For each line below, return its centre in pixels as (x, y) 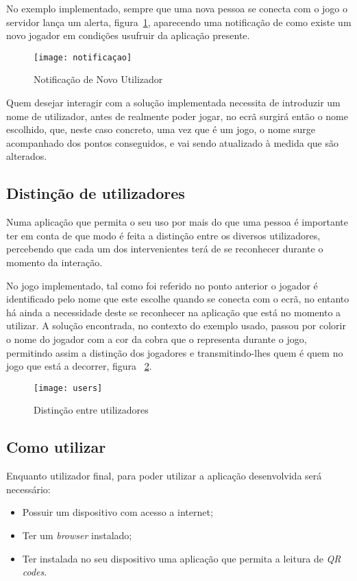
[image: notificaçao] (83, 57)
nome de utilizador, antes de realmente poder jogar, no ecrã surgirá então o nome (177, 116)
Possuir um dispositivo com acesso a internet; (118, 512)
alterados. (27, 156)
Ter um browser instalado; (77, 535)
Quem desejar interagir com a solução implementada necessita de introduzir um (173, 103)
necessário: (28, 489)
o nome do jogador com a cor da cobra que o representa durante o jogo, (157, 339)
